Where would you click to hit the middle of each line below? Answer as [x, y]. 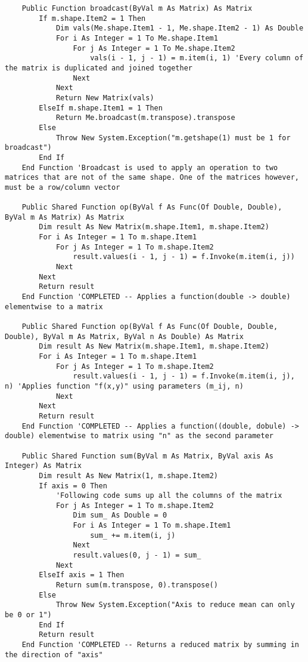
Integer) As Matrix [43, 466]
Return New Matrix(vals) [105, 98]
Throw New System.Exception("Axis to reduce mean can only [175, 605]
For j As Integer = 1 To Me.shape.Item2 [154, 48]
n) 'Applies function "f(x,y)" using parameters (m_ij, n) [124, 386]
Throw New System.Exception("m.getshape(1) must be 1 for [173, 138]
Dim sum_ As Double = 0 [120, 515]
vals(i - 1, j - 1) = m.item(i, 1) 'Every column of [197, 58]
